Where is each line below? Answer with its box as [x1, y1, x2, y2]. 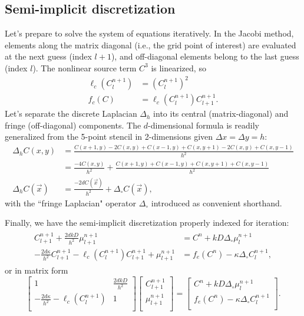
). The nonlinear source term [32, 61, 137, 74]
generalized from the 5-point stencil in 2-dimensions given [5, 130, 213, 143]
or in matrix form [5, 264, 68, 276]
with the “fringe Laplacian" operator [5, 196, 136, 209]
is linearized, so [151, 61, 206, 74]
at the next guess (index [5, 50, 92, 62]
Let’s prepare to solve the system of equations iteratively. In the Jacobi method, [5, 27, 294, 39]
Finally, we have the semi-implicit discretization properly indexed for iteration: [5, 216, 289, 229]
